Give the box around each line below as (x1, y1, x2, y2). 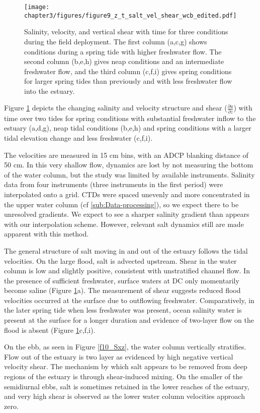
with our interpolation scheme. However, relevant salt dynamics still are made (4, 218, 244, 229)
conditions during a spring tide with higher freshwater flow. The (24, 46, 222, 56)
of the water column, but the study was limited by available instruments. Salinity (4, 169, 255, 180)
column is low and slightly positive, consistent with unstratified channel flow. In (4, 265, 250, 276)
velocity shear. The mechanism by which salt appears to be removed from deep (4, 361, 247, 372)
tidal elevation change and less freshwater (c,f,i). (4, 132, 153, 143)
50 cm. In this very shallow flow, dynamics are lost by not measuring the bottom (4, 159, 253, 170)
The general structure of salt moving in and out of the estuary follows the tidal (4, 245, 248, 256)
